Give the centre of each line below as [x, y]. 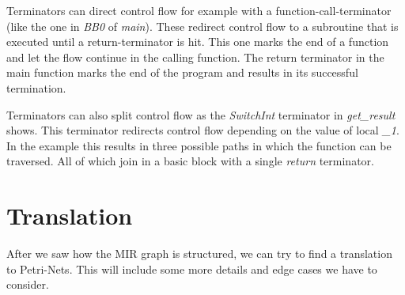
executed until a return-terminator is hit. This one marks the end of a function [198, 42]
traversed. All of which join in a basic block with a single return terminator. [190, 161]
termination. [36, 87]
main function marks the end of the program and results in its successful [182, 72]
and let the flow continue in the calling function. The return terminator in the [195, 57]
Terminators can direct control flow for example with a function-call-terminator [199, 10]
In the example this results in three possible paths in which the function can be [199, 145]
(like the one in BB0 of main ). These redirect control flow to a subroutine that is [202, 26]
